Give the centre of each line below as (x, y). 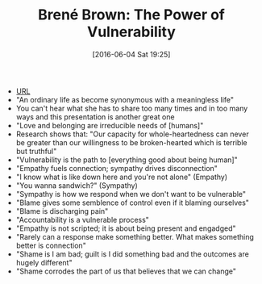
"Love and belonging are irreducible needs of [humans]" (110, 125)
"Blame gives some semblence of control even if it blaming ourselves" (133, 203)
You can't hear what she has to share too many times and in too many (132, 108)
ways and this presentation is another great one (95, 117)
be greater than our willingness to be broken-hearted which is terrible (131, 142)
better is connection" (51, 245)
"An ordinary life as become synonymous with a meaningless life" (125, 99)
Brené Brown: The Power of (131, 15)
